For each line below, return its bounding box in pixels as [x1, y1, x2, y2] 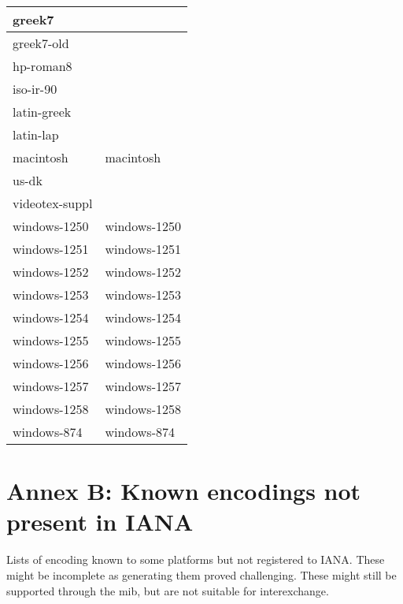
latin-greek [13, 103, 72, 121]
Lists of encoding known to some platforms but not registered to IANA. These [6, 551, 385, 568]
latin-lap [13, 125, 59, 144]
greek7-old [13, 34, 69, 52]
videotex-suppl [13, 194, 93, 212]
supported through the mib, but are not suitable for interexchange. [6, 582, 329, 598]
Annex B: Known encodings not [6, 475, 361, 507]
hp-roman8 [13, 57, 72, 75]
